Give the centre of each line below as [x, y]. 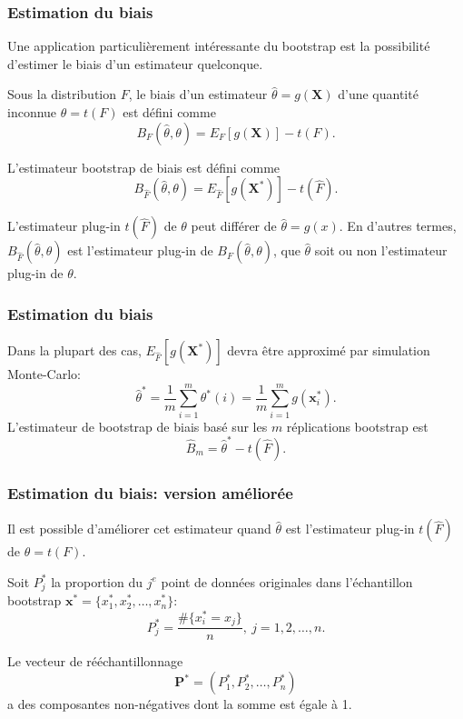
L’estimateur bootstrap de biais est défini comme [144, 167]
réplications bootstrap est [357, 426]
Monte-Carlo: [44, 374]
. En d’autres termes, [398, 226]
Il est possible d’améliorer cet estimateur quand [139, 529]
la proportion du [97, 581]
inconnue [32, 112]
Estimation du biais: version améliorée [150, 492]
